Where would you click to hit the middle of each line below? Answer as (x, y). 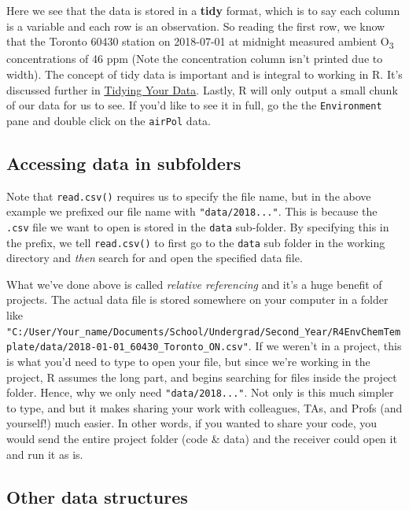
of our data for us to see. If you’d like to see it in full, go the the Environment (194, 105)
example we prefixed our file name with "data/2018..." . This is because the (192, 211)
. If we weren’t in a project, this (325, 346)
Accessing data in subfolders (124, 163)
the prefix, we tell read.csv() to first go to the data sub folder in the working (196, 242)
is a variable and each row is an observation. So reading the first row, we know (196, 26)
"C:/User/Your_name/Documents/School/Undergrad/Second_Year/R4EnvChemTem (204, 332)
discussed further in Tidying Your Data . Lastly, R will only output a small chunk (202, 89)
